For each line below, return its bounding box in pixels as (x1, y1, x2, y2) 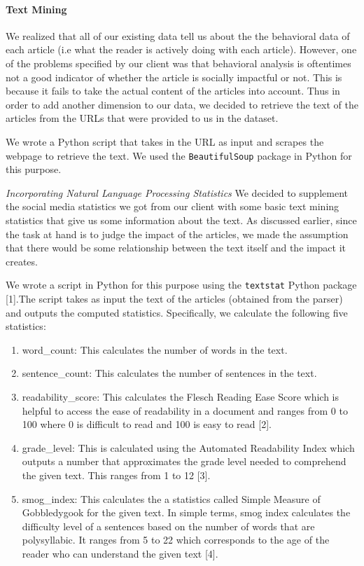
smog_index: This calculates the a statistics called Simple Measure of (22, 491, 321, 506)
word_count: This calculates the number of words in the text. (22, 342, 288, 357)
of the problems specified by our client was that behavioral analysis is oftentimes (6, 55, 351, 70)
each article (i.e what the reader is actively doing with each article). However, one (6, 42, 357, 57)
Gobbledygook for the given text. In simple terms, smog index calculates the (22, 505, 351, 520)
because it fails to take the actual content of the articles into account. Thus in (6, 83, 340, 98)
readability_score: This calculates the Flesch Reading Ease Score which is (22, 389, 339, 403)
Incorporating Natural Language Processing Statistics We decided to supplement (6, 185, 348, 200)
